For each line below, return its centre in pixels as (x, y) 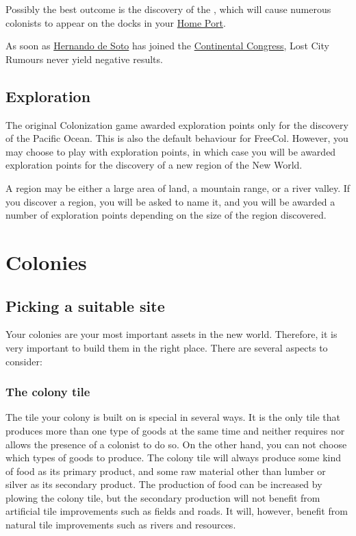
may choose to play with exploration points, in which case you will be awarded (171, 151)
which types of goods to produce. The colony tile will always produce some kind (173, 458)
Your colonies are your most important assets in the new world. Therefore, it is (171, 334)
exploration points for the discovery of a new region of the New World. (154, 165)
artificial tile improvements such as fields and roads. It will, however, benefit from (177, 511)
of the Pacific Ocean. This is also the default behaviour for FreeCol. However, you (177, 138)
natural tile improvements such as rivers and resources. (121, 525)
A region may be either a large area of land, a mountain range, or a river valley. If (178, 187)
